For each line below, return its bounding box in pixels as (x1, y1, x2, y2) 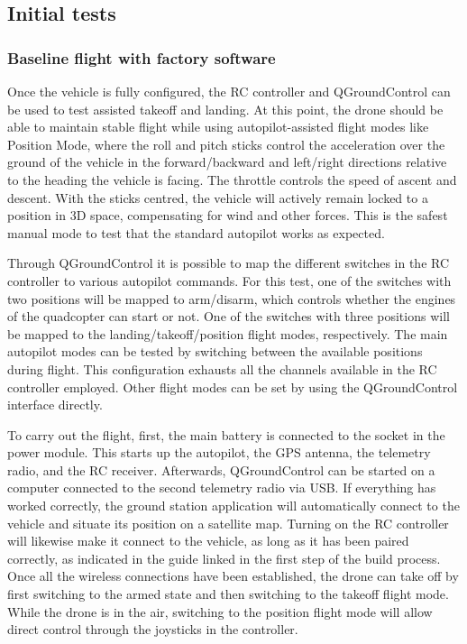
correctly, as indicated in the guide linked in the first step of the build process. (7, 548, 441, 567)
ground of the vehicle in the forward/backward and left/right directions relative (7, 152, 447, 171)
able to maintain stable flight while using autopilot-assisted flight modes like (7, 117, 429, 136)
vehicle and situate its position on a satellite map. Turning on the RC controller (7, 513, 449, 532)
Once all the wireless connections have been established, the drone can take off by (7, 566, 459, 585)
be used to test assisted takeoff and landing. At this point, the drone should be (7, 99, 444, 118)
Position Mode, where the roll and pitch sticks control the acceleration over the (7, 134, 445, 153)
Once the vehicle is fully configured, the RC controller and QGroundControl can (7, 82, 451, 100)
